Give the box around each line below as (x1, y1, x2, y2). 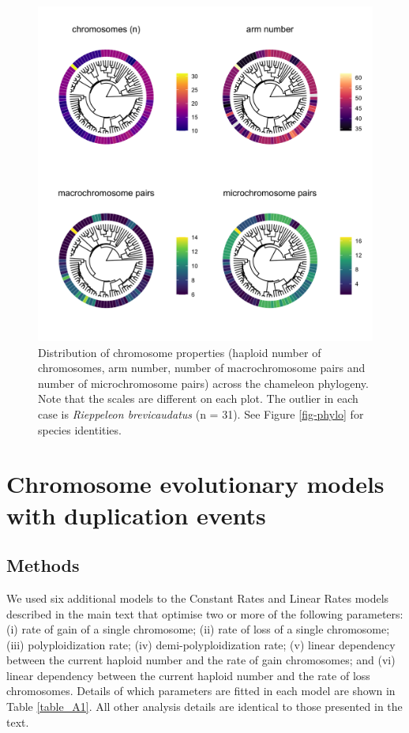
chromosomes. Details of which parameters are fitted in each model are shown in (6, 682, 396, 699)
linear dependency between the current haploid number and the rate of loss (6, 667, 370, 683)
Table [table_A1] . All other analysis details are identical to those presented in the (6, 698, 403, 715)
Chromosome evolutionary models (6, 468, 385, 500)
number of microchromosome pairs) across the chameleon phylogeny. (38, 374, 369, 391)
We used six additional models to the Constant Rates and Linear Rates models (6, 589, 389, 606)
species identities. (38, 421, 122, 438)
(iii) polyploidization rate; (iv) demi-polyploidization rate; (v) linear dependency (6, 636, 396, 652)
